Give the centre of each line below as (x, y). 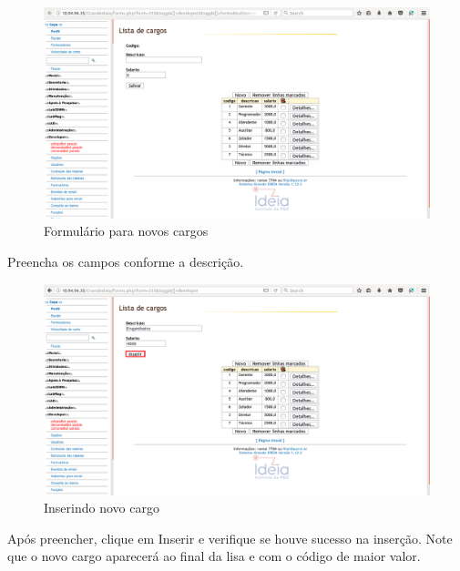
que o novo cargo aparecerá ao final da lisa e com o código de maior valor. (214, 556)
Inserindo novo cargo (102, 508)
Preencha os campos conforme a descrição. (126, 262)
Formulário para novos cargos (126, 231)
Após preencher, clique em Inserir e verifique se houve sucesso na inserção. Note (230, 538)
